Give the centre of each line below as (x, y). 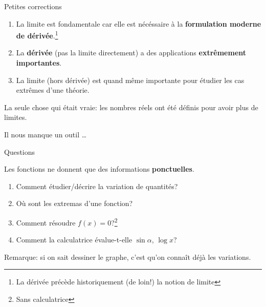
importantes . (39, 63)
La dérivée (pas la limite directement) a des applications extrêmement (131, 53)
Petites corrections (33, 6)
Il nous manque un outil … (46, 134)
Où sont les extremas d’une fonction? (74, 203)
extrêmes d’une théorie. (53, 90)
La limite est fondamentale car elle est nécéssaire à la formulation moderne (139, 23)
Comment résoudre (46, 222)
